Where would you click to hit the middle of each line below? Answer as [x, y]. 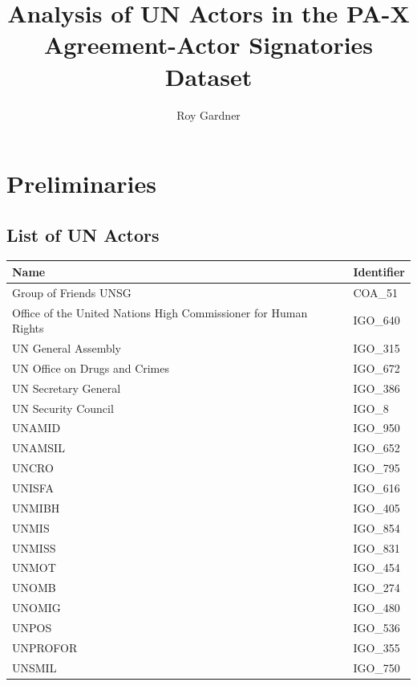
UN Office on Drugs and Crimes [91, 367]
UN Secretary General [67, 388]
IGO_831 [377, 547]
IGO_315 [377, 348]
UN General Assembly [67, 348]
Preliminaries [81, 184]
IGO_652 [377, 448]
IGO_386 [377, 388]
